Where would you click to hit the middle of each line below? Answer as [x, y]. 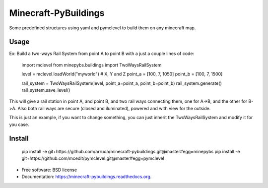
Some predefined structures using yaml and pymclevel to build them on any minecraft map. [102, 28]
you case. [19, 125]
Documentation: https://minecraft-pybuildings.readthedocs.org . [87, 177]
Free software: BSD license [49, 170]
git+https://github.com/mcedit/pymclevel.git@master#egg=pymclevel [93, 158]
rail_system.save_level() [46, 90]
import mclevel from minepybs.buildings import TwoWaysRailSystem [92, 65]
